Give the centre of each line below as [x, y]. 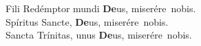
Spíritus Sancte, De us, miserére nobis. [87, 21]
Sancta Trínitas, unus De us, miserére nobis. [99, 35]
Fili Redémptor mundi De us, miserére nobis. [101, 8]
